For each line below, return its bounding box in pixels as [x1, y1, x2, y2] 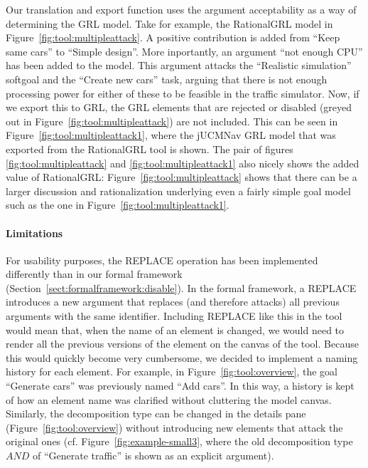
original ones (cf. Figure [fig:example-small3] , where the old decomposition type [6, 434, 353, 449]
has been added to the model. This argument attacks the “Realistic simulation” [6, 58, 352, 73]
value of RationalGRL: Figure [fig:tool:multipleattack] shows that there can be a [6, 170, 357, 184]
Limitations [6, 225, 63, 240]
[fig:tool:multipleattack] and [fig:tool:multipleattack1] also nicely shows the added [6, 155, 359, 170]
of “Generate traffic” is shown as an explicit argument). [33, 448, 274, 463]
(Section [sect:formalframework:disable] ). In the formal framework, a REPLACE [6, 280, 357, 295]
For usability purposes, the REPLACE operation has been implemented [6, 252, 318, 267]
